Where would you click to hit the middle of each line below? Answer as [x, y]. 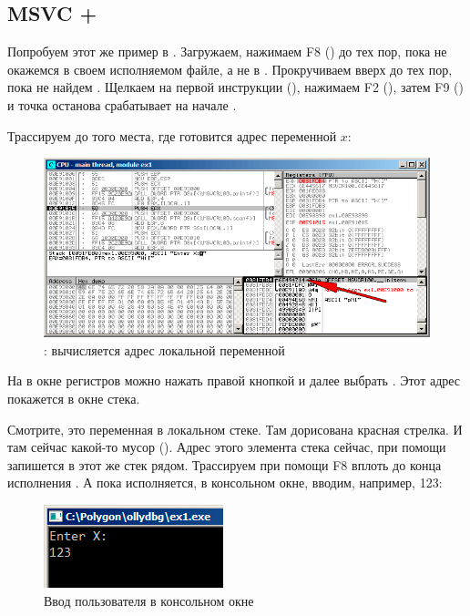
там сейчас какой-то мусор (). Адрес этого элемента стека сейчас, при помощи [227, 447]
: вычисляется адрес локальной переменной [164, 349]
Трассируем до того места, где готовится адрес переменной [172, 135]
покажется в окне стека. [74, 398]
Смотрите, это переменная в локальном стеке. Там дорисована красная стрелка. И [235, 429]
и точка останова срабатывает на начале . [122, 104]
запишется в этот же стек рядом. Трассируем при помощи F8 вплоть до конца [225, 464]
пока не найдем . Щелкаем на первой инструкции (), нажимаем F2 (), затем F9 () [235, 87]
